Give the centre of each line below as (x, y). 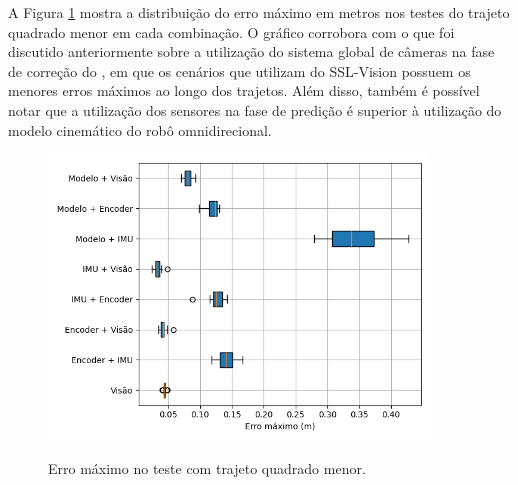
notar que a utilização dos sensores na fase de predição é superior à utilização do (255, 109)
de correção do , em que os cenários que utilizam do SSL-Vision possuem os (239, 70)
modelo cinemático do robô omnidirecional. (140, 129)
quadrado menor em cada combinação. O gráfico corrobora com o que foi (231, 31)
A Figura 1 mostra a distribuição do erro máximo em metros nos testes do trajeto (259, 12)
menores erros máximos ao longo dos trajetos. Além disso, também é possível (244, 90)
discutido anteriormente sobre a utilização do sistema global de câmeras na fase (251, 51)
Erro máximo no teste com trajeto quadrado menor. (207, 467)
